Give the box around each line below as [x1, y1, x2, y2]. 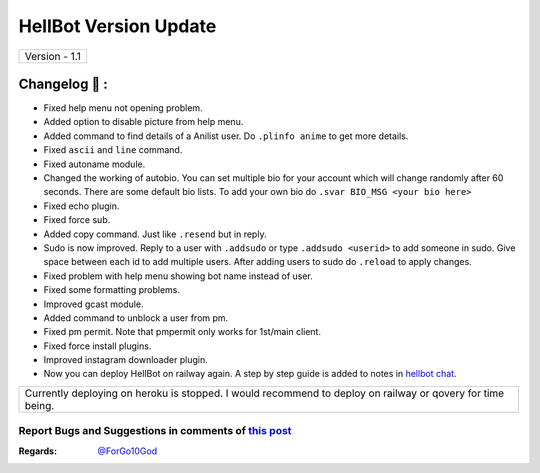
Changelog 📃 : [18, 75, 109, 92]
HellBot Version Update [18, 15, 217, 37]
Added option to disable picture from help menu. [43, 116, 244, 128]
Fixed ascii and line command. [43, 144, 183, 156]
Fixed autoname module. [43, 158, 146, 170]
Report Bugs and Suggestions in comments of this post [18, 424, 292, 438]
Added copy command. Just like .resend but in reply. [43, 228, 267, 240]
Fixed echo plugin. [43, 200, 120, 212]
